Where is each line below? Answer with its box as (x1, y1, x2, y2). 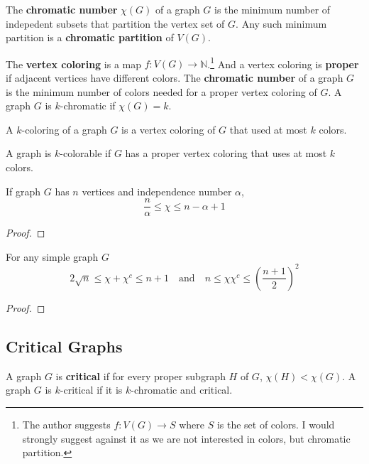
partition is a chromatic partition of (6, 30, 174, 45)
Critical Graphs (6, 335, 123, 357)
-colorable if (60, 146, 111, 161)
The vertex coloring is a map (6, 56, 142, 71)
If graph (6, 183, 41, 198)
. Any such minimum (236, 16, 327, 31)
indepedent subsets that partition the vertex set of (6, 16, 225, 31)
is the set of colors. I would (216, 416, 335, 431)
